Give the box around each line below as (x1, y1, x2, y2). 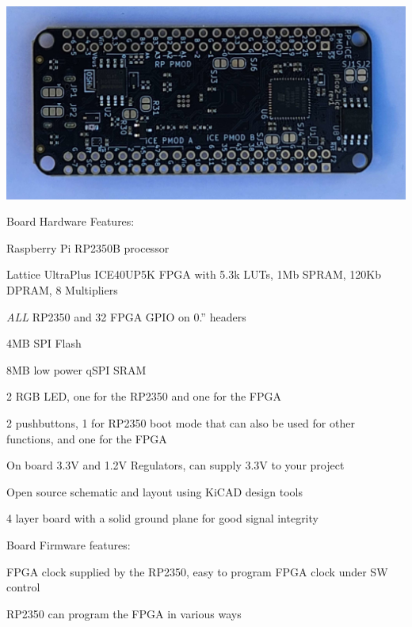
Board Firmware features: (6, 536, 131, 553)
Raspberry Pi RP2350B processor (6, 239, 170, 256)
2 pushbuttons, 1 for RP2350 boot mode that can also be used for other (6, 414, 355, 431)
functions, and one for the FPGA (6, 430, 167, 446)
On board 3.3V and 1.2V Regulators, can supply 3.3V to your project (6, 457, 345, 473)
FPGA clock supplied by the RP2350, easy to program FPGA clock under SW (6, 563, 388, 579)
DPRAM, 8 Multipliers (6, 282, 118, 298)
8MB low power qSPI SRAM (6, 361, 147, 378)
